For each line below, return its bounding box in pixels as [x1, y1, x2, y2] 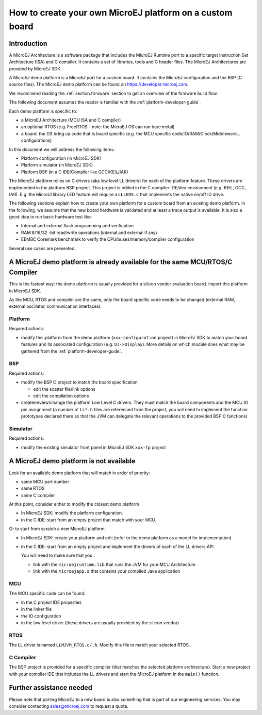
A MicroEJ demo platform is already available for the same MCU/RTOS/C [9, 258, 232, 266]
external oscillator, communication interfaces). [9, 303, 102, 309]
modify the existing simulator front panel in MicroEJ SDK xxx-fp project [21, 444, 166, 450]
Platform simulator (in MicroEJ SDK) [21, 162, 93, 168]
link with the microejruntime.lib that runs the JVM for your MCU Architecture [33, 561, 196, 567]
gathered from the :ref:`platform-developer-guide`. [21, 348, 122, 354]
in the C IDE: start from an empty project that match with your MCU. [21, 517, 157, 523]
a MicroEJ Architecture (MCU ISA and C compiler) [21, 117, 121, 123]
